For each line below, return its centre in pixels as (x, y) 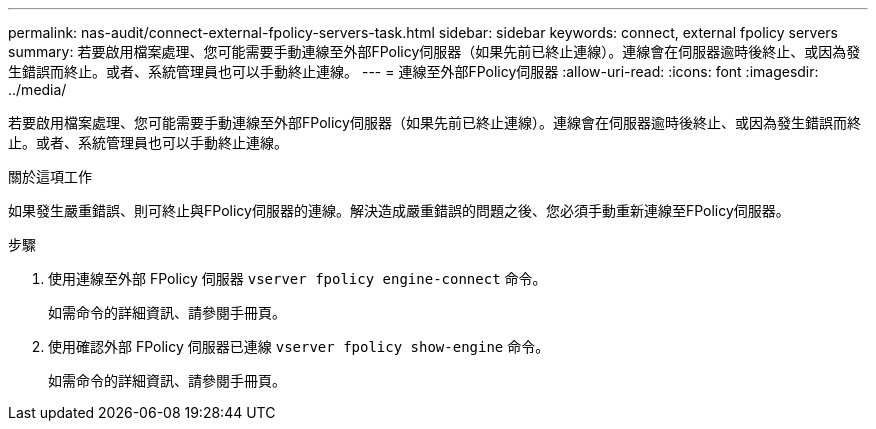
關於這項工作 (50, 176)
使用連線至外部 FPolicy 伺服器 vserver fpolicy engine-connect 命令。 (297, 278)
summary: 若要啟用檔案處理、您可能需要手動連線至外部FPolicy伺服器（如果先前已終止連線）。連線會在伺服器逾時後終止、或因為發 (434, 51)
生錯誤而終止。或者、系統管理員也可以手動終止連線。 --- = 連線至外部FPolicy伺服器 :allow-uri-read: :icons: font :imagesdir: (413, 71)
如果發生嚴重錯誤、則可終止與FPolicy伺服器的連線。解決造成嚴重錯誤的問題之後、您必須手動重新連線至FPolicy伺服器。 (399, 210)
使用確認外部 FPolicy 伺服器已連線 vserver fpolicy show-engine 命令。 (299, 346)
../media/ (37, 89)
